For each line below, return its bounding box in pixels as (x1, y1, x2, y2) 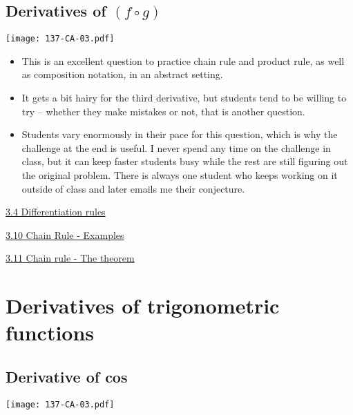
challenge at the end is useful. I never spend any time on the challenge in (21, 140, 331, 155)
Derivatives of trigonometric (6, 291, 280, 320)
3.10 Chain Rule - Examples (6, 227, 124, 242)
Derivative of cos (6, 365, 128, 387)
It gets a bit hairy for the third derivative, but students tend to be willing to (21, 90, 347, 105)
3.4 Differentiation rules (6, 204, 106, 219)
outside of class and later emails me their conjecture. (21, 181, 245, 195)
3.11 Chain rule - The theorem (6, 251, 135, 265)
